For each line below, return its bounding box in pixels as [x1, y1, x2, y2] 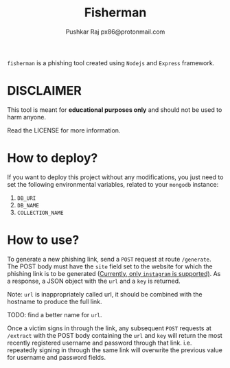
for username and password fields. [7, 353, 106, 361]
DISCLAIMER [7, 83, 82, 99]
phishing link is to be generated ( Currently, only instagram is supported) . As [7, 269, 221, 277]
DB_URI [16, 194, 36, 202]
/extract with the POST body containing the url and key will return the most [7, 331, 223, 339]
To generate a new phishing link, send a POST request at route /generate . [7, 255, 211, 263]
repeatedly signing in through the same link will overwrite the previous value [7, 345, 223, 354]
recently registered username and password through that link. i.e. [7, 338, 192, 347]
